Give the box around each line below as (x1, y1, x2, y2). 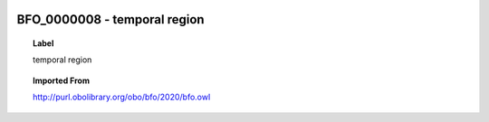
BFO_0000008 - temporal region (16, 12, 205, 27)
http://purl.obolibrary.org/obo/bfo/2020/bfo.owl (33, 91, 211, 103)
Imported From (33, 75, 91, 86)
